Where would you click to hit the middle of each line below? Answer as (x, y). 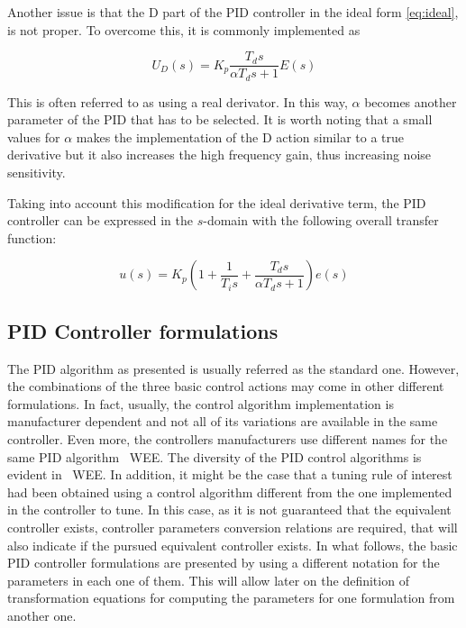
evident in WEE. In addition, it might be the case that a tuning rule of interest (230, 474)
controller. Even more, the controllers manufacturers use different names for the (228, 439)
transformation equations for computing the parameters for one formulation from (231, 598)
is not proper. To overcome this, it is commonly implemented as (184, 29)
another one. (42, 615)
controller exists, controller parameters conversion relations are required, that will (233, 527)
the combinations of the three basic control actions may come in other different (226, 386)
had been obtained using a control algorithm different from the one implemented (230, 491)
